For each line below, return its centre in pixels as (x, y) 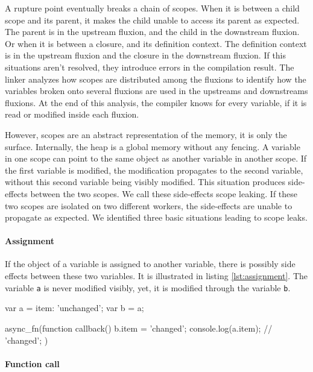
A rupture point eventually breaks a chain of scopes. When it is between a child (152, 8)
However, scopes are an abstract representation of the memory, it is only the (146, 134)
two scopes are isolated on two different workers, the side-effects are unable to (149, 205)
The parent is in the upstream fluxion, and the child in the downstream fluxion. (152, 32)
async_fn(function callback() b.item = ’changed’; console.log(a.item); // (139, 328)
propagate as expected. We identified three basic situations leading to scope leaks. (156, 217)
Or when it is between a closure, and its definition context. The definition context (156, 43)
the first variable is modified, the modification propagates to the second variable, (154, 170)
